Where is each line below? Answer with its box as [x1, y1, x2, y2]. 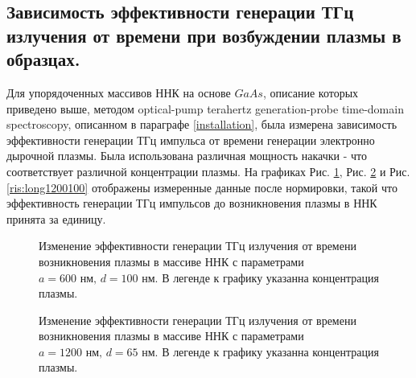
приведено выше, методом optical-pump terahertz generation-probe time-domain [6, 100, 404, 117]
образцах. [6, 47, 80, 72]
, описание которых [262, 84, 359, 101]
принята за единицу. [6, 210, 106, 227]
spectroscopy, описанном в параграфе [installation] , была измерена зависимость [6, 116, 397, 133]
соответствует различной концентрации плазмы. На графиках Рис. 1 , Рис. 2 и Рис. [6, 162, 410, 179]
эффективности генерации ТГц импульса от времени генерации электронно [6, 131, 375, 148]
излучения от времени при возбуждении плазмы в [6, 23, 402, 47]
